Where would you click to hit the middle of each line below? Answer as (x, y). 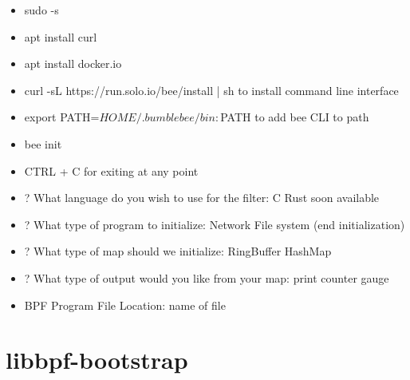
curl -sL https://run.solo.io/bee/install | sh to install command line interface (211, 90)
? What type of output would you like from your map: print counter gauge (207, 277)
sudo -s (41, 10)
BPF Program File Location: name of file (125, 305)
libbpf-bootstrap (97, 360)
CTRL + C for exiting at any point (111, 170)
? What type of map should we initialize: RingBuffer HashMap (178, 251)
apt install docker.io (73, 63)
